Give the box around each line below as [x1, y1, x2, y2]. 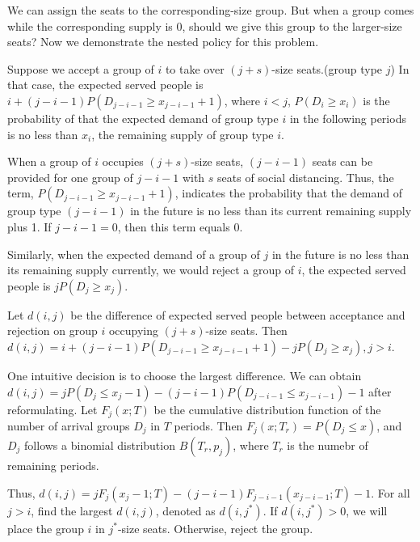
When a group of [7, 153, 91, 170]
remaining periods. [7, 456, 99, 473]
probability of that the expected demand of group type [7, 109, 279, 126]
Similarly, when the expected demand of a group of [7, 245, 260, 262]
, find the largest [31, 502, 113, 519]
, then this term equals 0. [117, 218, 243, 235]
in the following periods [289, 109, 406, 126]
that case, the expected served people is [7, 76, 204, 93]
